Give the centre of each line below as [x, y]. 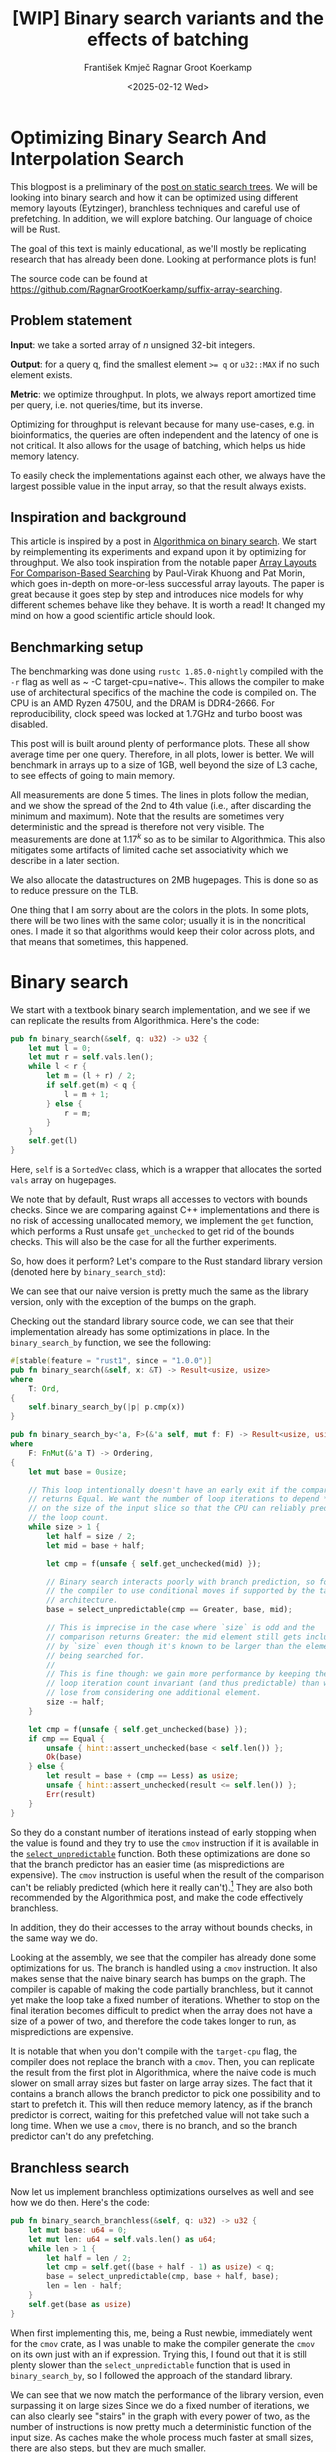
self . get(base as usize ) [80, 2304]
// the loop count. [69, 1518]
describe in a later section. [65, 860]
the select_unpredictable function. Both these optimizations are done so [160, 1853]
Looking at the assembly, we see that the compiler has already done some [163, 1958]
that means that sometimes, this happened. [99, 941]
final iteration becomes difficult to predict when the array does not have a [161, 2011]
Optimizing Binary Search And [138, 137]
